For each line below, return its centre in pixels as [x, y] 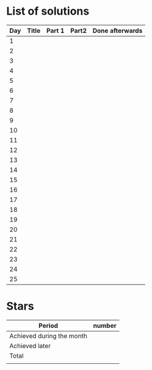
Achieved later [30, 346]
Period [49, 325]
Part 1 [55, 31]
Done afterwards [118, 31]
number [105, 325]
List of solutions [48, 11]
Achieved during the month [48, 336]
